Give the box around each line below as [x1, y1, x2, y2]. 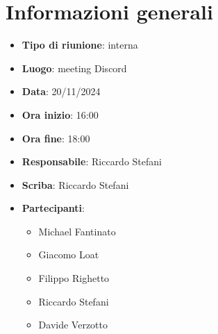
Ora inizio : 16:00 [22, 107, 99, 122]
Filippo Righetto [38, 271, 110, 285]
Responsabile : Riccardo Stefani [22, 154, 162, 169]
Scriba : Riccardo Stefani [22, 177, 129, 192]
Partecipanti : [22, 201, 85, 215]
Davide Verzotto [38, 317, 108, 332]
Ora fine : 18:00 [22, 131, 90, 145]
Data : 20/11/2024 [22, 84, 101, 99]
